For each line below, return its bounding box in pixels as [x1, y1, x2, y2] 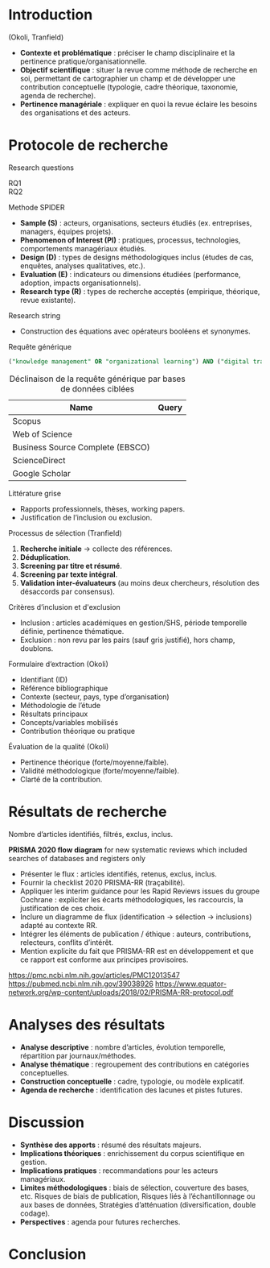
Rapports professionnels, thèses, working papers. [19, 503, 186, 513]
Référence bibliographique [19, 683, 108, 693]
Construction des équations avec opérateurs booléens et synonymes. [19, 326, 251, 336]
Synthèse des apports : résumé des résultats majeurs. [19, 1140, 202, 1150]
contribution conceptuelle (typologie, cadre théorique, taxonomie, [19, 82, 239, 92]
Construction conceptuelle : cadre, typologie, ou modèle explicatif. [19, 1076, 245, 1086]
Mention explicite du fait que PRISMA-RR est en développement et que [19, 946, 255, 955]
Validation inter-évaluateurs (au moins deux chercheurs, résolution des [19, 578, 260, 587]
